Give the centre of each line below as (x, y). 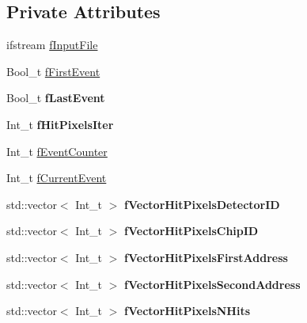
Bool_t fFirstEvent (53, 71)
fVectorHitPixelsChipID (191, 231)
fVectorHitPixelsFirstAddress (206, 257)
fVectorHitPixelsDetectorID (202, 204)
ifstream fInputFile (52, 45)
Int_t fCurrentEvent (57, 178)
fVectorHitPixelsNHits (188, 311)
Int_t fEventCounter (57, 151)
